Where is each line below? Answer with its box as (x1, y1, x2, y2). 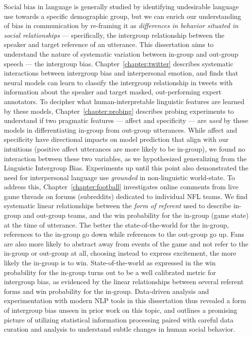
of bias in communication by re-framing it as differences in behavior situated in (4, 20, 238, 31)
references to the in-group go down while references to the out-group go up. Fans (4, 229, 244, 239)
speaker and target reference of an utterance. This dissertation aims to (4, 39, 214, 49)
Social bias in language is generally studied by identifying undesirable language (4, 1, 239, 11)
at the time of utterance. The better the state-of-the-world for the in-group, (4, 219, 229, 230)
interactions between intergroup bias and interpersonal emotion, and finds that (4, 68, 238, 78)
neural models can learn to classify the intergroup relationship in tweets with (4, 77, 233, 87)
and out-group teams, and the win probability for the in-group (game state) (23, 210, 249, 220)
